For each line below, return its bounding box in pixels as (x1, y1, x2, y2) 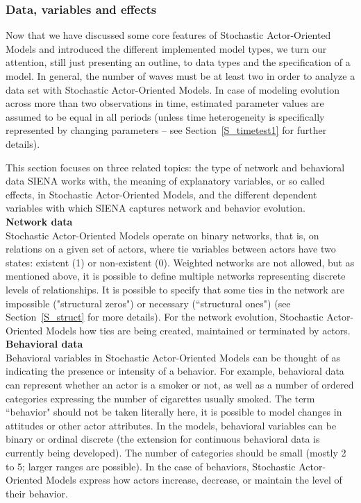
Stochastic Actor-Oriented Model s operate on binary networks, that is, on (6, 228, 319, 242)
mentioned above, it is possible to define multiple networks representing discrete (6, 268, 346, 283)
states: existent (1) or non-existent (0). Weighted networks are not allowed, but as (6, 255, 355, 269)
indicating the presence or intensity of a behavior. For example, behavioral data (6, 364, 344, 378)
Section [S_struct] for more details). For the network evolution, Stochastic (6, 309, 324, 324)
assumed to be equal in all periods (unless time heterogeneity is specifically (6, 109, 325, 123)
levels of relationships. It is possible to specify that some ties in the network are (6, 282, 345, 296)
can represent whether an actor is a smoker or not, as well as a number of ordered (6, 377, 354, 392)
